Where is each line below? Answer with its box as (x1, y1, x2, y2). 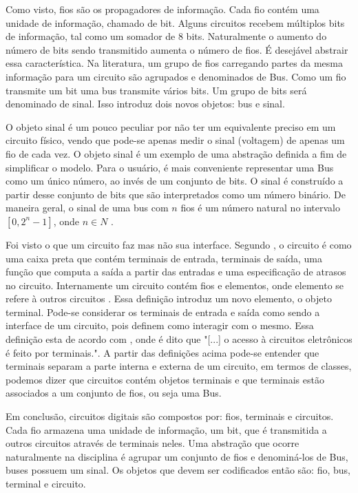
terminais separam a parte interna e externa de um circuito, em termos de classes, (6, 359, 352, 373)
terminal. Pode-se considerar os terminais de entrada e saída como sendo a (6, 304, 320, 319)
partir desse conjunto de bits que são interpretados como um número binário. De (6, 187, 346, 201)
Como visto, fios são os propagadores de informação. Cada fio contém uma (6, 2, 319, 16)
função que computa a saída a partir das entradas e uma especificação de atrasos (6, 264, 346, 279)
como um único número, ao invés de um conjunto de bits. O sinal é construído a (6, 174, 344, 188)
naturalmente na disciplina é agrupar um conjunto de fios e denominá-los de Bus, (6, 449, 348, 463)
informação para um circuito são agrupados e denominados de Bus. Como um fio (6, 69, 346, 83)
